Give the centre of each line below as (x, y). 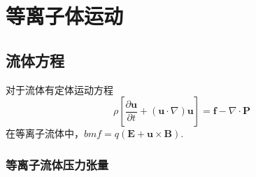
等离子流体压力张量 (57, 164)
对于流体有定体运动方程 (59, 89)
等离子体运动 (65, 16)
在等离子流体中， (45, 133)
